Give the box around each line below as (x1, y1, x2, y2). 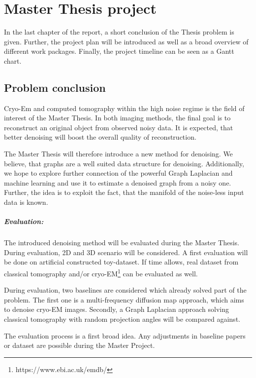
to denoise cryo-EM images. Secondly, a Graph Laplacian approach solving (4, 304, 229, 314)
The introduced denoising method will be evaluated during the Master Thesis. (4, 237, 240, 248)
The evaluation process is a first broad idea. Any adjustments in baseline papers (4, 330, 246, 340)
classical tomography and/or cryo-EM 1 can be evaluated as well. (4, 266, 198, 278)
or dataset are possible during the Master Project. (4, 340, 155, 350)
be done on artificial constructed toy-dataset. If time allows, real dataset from (4, 257, 239, 267)
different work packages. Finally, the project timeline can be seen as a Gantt (4, 46, 234, 56)
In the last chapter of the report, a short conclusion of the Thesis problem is (4, 27, 234, 37)
